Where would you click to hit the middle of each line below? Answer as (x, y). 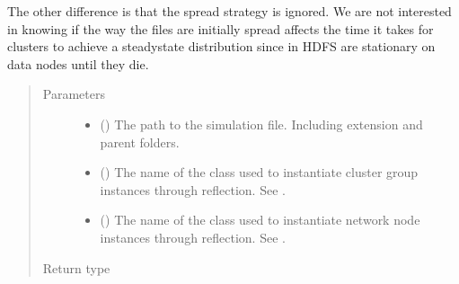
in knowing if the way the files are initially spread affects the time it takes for (221, 28)
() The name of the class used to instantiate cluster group (259, 172)
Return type (76, 267)
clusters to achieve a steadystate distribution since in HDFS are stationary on (221, 46)
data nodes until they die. (78, 63)
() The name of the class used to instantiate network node (260, 220)
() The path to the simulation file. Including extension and (261, 124)
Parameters (74, 94)
